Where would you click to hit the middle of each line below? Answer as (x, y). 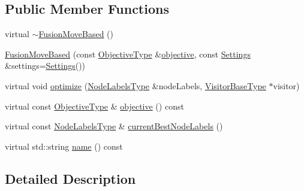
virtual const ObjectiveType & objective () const (94, 106)
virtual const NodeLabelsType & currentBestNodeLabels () (114, 126)
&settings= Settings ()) (45, 66)
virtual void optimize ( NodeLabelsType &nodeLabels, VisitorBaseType (136, 85)
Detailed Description (70, 178)
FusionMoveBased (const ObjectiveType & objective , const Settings (128, 54)
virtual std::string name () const (64, 146)
